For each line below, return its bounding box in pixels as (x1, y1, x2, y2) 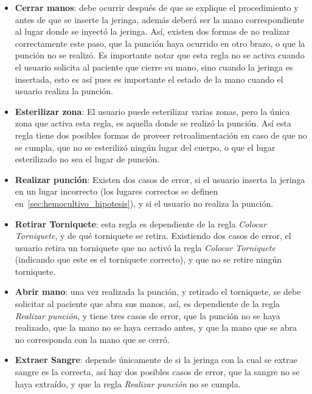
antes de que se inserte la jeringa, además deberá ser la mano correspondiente (15, 13, 304, 26)
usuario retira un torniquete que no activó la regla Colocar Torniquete (15, 241, 276, 254)
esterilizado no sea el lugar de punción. (15, 153, 160, 165)
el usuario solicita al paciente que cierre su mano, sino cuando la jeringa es (15, 60, 293, 73)
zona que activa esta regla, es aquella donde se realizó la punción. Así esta (15, 117, 291, 130)
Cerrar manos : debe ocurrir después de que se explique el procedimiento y (15, 1, 299, 13)
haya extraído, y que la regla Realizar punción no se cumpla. (15, 377, 241, 390)
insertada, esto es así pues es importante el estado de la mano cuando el (15, 72, 283, 85)
